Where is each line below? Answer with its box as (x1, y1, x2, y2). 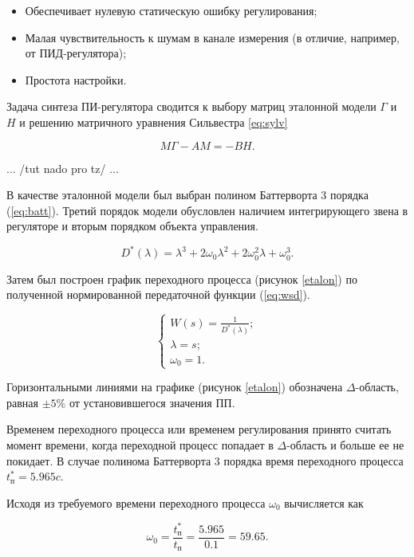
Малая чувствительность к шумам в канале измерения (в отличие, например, (25, 29, 400, 45)
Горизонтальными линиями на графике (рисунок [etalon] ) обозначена (6, 379, 343, 395)
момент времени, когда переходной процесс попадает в (6, 437, 274, 453)
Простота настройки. (25, 71, 127, 88)
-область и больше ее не (286, 437, 404, 453)
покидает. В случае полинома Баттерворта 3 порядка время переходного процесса (6, 452, 404, 469)
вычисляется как (284, 494, 364, 511)
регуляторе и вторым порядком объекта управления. (6, 218, 258, 234)
